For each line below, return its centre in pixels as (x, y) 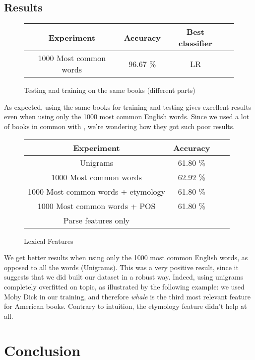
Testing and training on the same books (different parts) (110, 90)
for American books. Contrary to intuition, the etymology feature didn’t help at (126, 306)
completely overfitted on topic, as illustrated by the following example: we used (124, 286)
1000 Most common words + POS (96, 206)
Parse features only (96, 220)
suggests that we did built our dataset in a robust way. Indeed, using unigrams (124, 277)
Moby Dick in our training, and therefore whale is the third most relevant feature (127, 296)
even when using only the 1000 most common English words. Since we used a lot (127, 116)
